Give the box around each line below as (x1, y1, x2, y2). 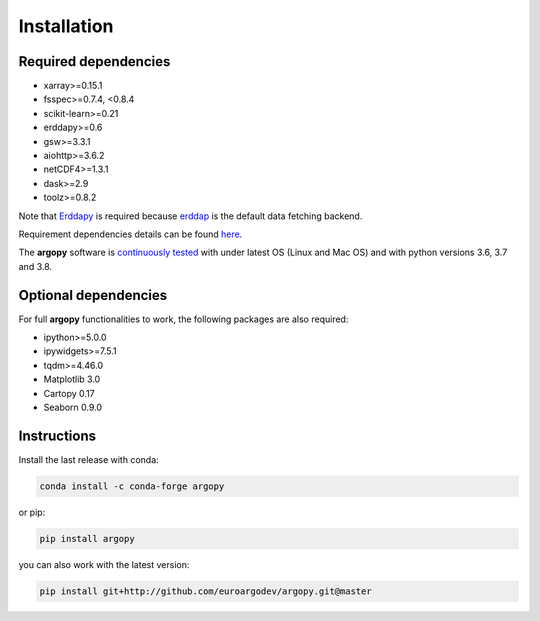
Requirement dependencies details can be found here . (18, 228, 243, 240)
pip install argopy (39, 533, 135, 544)
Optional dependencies (18, 286, 168, 304)
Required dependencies (18, 53, 171, 70)
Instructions (18, 427, 97, 444)
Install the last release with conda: (18, 453, 159, 465)
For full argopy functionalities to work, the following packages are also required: (18, 313, 349, 325)
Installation (18, 15, 114, 37)
